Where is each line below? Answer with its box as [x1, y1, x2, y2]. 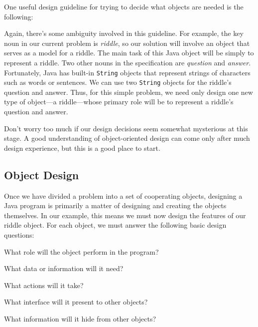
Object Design [4, 167, 79, 182]
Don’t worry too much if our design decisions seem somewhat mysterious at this [4, 123, 248, 133]
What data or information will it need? [4, 263, 124, 274]
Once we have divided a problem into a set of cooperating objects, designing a [4, 190, 243, 201]
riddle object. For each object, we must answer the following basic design [4, 220, 227, 230]
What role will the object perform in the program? [4, 246, 159, 257]
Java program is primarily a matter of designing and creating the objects [4, 200, 227, 211]
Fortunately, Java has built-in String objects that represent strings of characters [4, 67, 251, 77]
